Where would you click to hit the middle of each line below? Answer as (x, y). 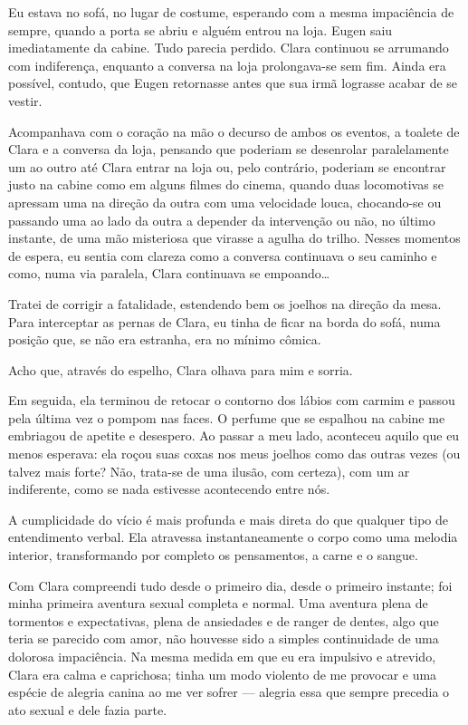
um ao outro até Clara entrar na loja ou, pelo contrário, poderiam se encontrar (227, 166)
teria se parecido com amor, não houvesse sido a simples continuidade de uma (224, 638)
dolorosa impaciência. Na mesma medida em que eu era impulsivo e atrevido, (222, 656)
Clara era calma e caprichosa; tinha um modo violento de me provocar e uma (223, 674)
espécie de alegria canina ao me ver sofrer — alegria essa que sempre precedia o (229, 692)
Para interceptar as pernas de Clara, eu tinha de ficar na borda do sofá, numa (224, 321)
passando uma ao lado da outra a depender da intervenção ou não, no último (222, 220)
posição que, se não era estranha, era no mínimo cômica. (165, 339)
